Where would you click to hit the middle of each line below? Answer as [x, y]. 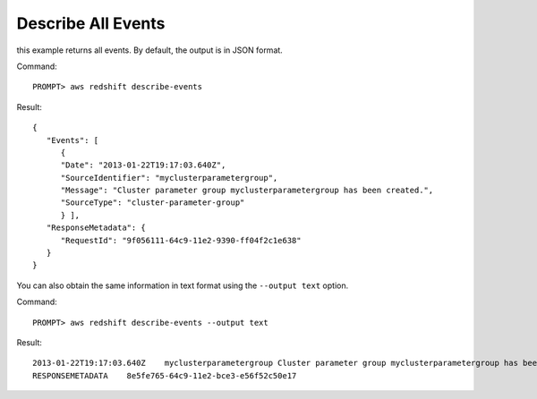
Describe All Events [91, 23]
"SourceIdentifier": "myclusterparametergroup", [169, 178]
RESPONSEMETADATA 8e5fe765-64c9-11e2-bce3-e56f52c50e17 [165, 375]
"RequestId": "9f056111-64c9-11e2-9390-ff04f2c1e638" [181, 240]
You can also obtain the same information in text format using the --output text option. [183, 285]
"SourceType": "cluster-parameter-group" [153, 203]
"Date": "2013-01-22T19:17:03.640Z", [143, 165]
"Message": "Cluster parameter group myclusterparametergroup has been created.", [247, 191]
